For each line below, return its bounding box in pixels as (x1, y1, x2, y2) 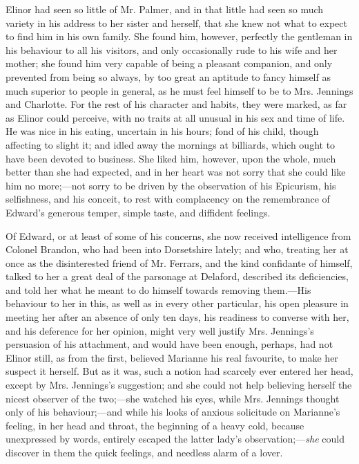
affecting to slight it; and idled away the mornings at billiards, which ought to (6, 137, 336, 151)
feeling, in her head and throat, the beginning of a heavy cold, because (6, 418, 304, 432)
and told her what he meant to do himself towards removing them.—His (6, 282, 311, 297)
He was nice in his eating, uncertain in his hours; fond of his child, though (6, 124, 319, 138)
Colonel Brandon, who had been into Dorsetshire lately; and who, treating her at (6, 242, 349, 257)
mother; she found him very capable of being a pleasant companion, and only (6, 56, 333, 71)
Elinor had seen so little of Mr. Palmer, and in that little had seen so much (6, 2, 324, 16)
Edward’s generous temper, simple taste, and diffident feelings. (6, 205, 271, 219)
